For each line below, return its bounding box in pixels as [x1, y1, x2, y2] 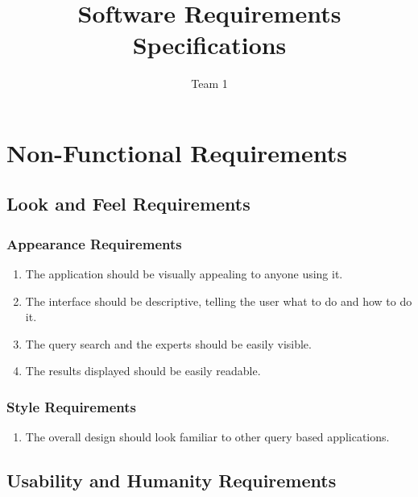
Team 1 [191, 75, 228, 92]
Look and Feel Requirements [6, 191, 250, 216]
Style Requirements [6, 396, 136, 416]
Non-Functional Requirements [6, 136, 347, 169]
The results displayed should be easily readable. [25, 362, 261, 379]
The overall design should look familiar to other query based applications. [25, 428, 390, 445]
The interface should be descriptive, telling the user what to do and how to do [25, 292, 412, 309]
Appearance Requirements [6, 233, 182, 253]
